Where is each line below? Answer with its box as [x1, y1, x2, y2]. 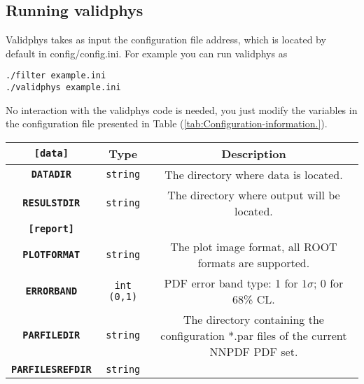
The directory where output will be [167, 186, 340, 203]
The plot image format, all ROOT [170, 238, 337, 255]
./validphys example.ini [6, 83, 121, 93]
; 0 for [314, 274, 344, 291]
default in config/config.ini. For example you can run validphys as [6, 45, 288, 60]
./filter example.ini [6, 71, 106, 81]
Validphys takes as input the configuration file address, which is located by [6, 32, 326, 47]
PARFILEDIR [22, 329, 80, 341]
